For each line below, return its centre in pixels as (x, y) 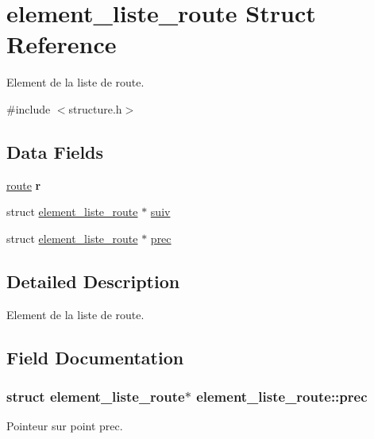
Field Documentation (95, 357)
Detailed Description (93, 281)
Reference (62, 44)
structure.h (95, 108)
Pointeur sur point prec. (65, 426)
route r (24, 185)
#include (29, 108)
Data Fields (55, 151)
